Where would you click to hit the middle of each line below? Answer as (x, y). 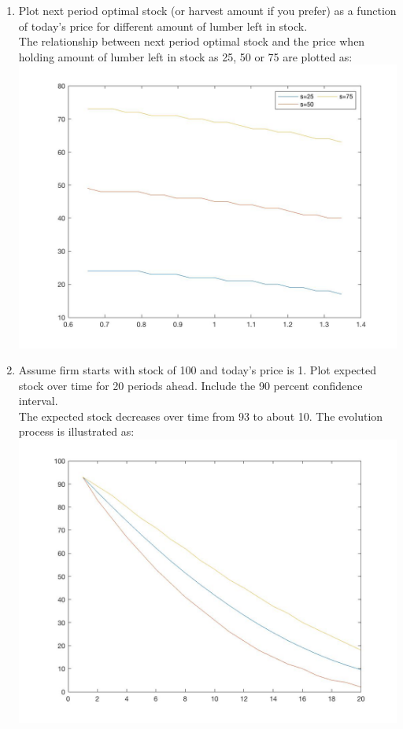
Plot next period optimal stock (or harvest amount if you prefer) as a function (207, 10)
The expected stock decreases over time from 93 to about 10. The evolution (201, 416)
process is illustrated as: (76, 431)
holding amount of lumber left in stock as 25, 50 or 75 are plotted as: (185, 56)
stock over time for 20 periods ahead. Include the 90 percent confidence (190, 385)
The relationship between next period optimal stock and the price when (192, 41)
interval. (38, 401)
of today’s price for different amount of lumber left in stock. (163, 26)
